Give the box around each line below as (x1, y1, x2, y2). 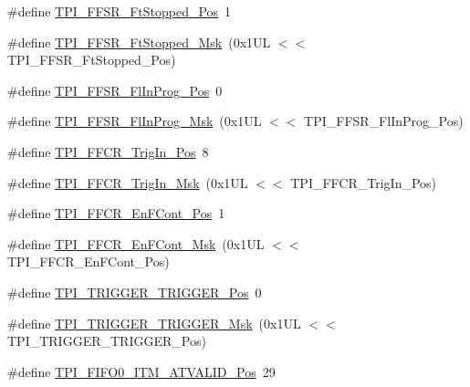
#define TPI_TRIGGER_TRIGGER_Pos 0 (7, 282, 262, 301)
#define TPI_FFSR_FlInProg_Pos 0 (7, 80, 223, 99)
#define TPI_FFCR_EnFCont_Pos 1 (7, 204, 225, 223)
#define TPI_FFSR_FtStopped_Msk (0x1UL (7, 32, 271, 51)
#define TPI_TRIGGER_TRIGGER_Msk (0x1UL (7, 313, 301, 332)
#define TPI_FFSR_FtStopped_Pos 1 (7, 2, 232, 20)
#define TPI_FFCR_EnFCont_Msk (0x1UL (7, 234, 265, 253)
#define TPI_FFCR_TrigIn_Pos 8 (7, 141, 209, 161)
